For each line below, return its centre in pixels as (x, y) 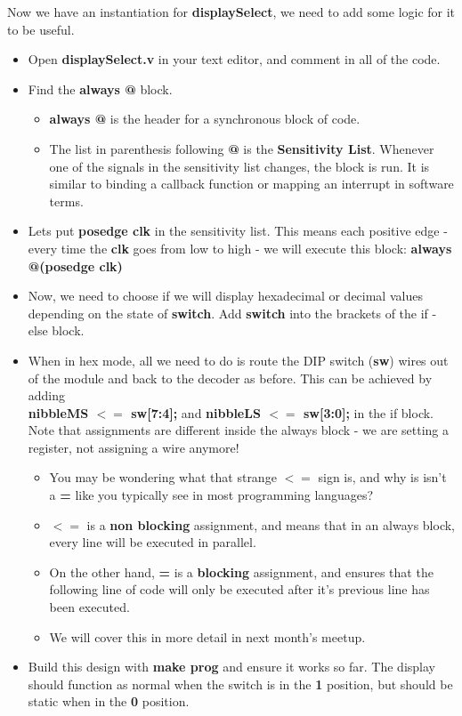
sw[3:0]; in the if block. (369, 412)
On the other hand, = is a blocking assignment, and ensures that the (241, 571)
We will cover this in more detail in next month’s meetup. (207, 636)
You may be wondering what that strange (163, 477)
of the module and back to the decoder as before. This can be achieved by (230, 378)
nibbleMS (58, 412)
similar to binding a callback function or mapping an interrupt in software (251, 184)
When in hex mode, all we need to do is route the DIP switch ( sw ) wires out (238, 360)
